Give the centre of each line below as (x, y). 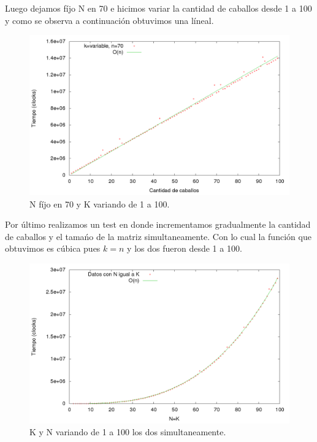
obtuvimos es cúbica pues (53, 248)
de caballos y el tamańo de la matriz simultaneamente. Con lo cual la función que (158, 236)
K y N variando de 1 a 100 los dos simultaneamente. (128, 432)
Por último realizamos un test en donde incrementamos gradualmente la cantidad (158, 224)
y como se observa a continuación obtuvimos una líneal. (109, 20)
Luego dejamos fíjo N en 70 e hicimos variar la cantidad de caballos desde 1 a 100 (158, 8)
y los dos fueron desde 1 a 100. (185, 248)
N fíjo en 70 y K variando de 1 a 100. (100, 204)
